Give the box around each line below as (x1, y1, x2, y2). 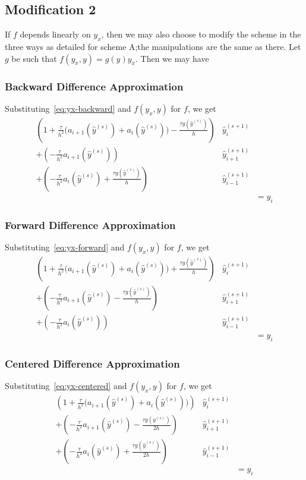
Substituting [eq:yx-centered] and (5, 379, 127, 392)
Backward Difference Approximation (5, 79, 184, 93)
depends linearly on (20, 28, 91, 40)
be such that (11, 52, 57, 64)
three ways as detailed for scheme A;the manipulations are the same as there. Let (5, 40, 301, 52)
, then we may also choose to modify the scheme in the (101, 28, 301, 40)
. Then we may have (135, 52, 209, 64)
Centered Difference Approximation (5, 356, 180, 371)
